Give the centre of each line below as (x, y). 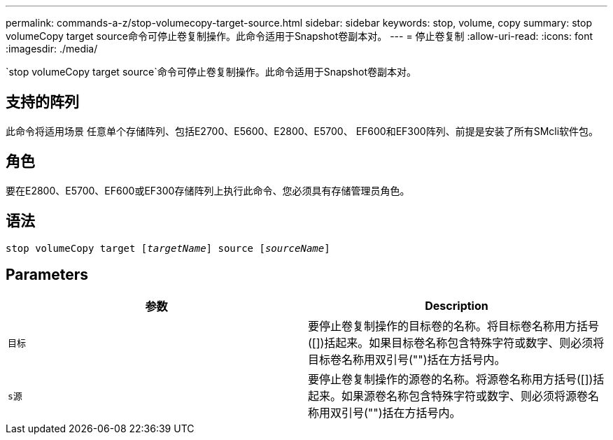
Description (457, 306)
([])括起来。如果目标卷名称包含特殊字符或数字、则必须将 (456, 343)
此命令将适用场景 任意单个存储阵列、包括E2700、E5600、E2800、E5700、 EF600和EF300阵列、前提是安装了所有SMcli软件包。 (302, 131)
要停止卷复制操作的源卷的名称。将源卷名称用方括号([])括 (456, 379)
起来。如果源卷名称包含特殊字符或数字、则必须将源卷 (448, 396)
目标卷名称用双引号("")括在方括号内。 (407, 360)
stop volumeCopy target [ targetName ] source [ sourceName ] (168, 248)
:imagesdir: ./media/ (52, 49)
